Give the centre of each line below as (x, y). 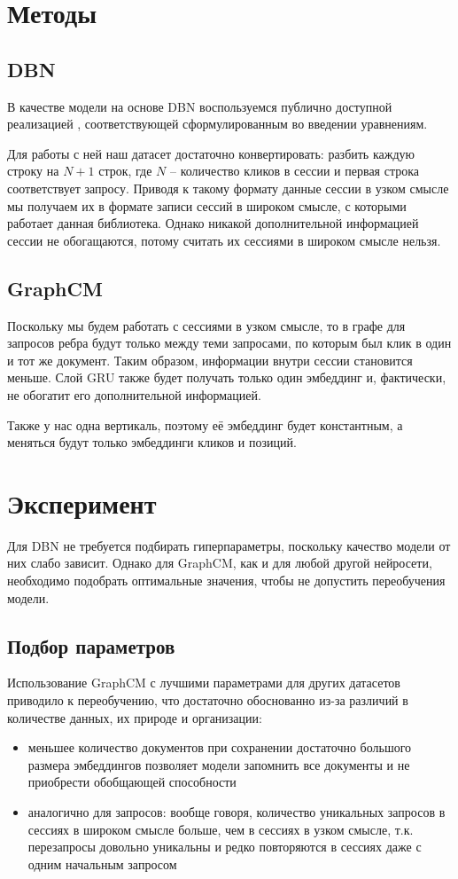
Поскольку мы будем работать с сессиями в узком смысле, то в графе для (206, 325)
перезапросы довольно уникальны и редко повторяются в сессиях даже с (225, 847)
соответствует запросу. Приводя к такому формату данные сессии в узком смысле (228, 188)
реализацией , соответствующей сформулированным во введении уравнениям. (217, 124)
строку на (33, 171)
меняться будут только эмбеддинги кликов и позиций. (152, 442)
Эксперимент (82, 502)
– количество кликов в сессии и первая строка (295, 171)
